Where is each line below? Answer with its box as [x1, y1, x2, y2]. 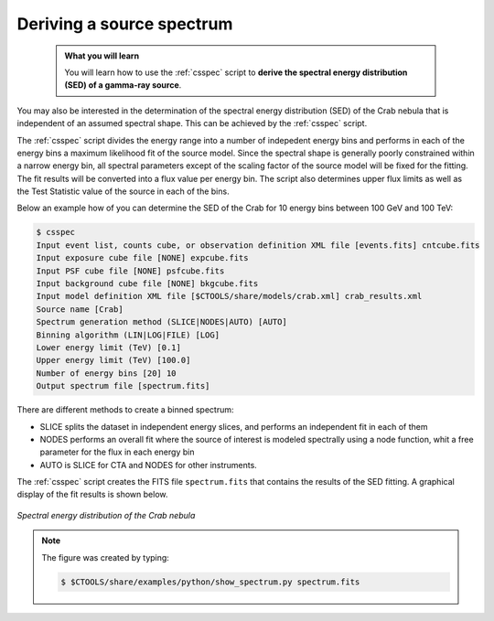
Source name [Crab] [36, 304, 123, 315]
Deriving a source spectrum [16, 14, 233, 34]
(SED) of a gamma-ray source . [64, 80, 182, 91]
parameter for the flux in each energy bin [39, 446, 195, 457]
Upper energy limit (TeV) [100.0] [36, 355, 191, 366]
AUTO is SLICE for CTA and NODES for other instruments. [39, 459, 258, 470]
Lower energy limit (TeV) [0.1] [36, 342, 182, 352]
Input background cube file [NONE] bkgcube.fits [36, 279, 259, 288]
